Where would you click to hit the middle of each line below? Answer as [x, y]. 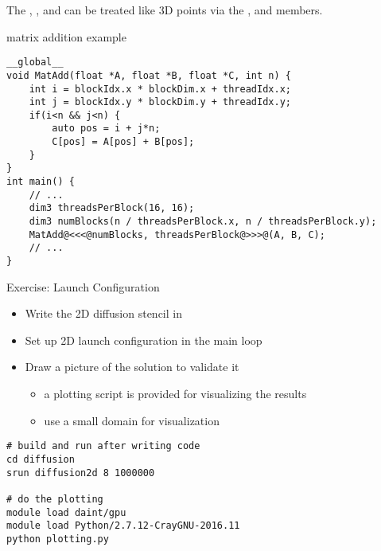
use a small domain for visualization [132, 420]
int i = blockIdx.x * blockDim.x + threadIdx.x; [160, 89]
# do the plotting [55, 499]
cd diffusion [41, 459]
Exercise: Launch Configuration [83, 286]
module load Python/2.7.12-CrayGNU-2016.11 [123, 526]
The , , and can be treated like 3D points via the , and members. [165, 10]
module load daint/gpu [66, 512]
